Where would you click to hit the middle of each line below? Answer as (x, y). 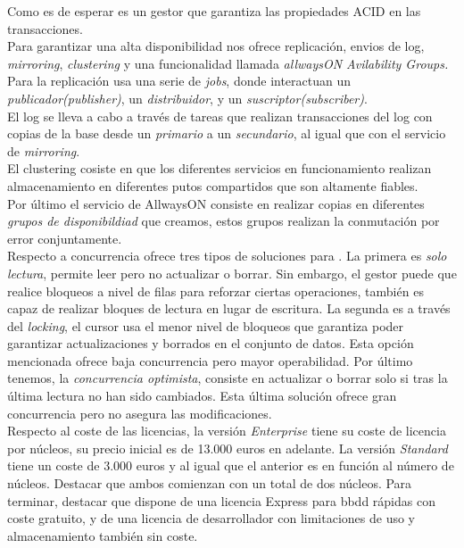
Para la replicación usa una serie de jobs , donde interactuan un (179, 81)
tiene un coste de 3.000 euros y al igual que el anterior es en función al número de (231, 465)
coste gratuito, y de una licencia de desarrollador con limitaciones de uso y (211, 518)
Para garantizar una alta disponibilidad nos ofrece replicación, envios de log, (216, 46)
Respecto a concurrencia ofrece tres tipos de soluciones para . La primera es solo (227, 256)
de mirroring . (44, 150)
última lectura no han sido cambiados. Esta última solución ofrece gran (202, 396)
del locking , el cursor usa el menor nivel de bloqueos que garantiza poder (206, 325)
